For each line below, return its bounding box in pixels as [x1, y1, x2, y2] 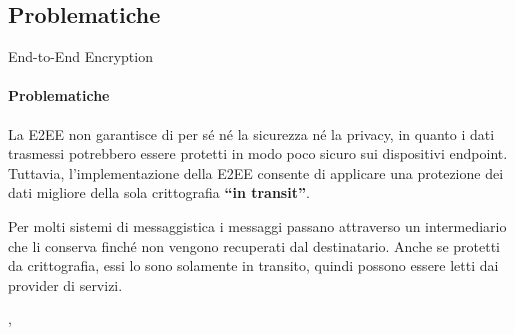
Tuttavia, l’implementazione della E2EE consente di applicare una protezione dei [8, 162, 504, 183]
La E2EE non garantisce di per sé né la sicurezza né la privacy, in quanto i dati [8, 123, 495, 144]
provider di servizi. [8, 274, 123, 295]
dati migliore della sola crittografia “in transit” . [8, 182, 310, 203]
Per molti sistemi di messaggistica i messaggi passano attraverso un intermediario [8, 215, 507, 236]
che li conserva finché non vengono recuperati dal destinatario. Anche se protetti [8, 235, 500, 256]
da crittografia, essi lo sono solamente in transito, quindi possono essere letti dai [8, 255, 499, 276]
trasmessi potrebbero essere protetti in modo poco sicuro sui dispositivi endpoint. [8, 143, 508, 164]
